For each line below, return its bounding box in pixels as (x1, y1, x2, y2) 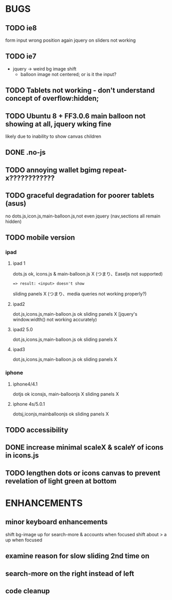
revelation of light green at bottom (5, 477, 117, 485)
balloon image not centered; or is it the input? (20, 71, 117, 77)
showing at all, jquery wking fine (5, 119, 111, 129)
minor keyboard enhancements (5, 518, 108, 526)
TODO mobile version (5, 233, 75, 242)
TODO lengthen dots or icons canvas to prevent (5, 468, 161, 477)
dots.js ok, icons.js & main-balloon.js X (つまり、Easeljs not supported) (12, 271, 163, 277)
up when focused (5, 537, 43, 543)
